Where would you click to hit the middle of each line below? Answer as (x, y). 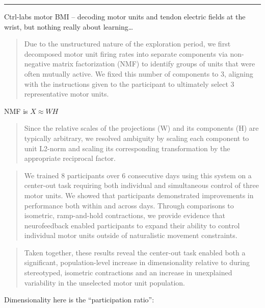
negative (37, 64)
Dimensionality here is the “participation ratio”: (79, 300)
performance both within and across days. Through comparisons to (129, 205)
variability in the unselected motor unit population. (105, 282)
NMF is (16, 111)
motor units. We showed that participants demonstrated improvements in (139, 195)
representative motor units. (67, 94)
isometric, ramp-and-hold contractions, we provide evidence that (125, 215)
